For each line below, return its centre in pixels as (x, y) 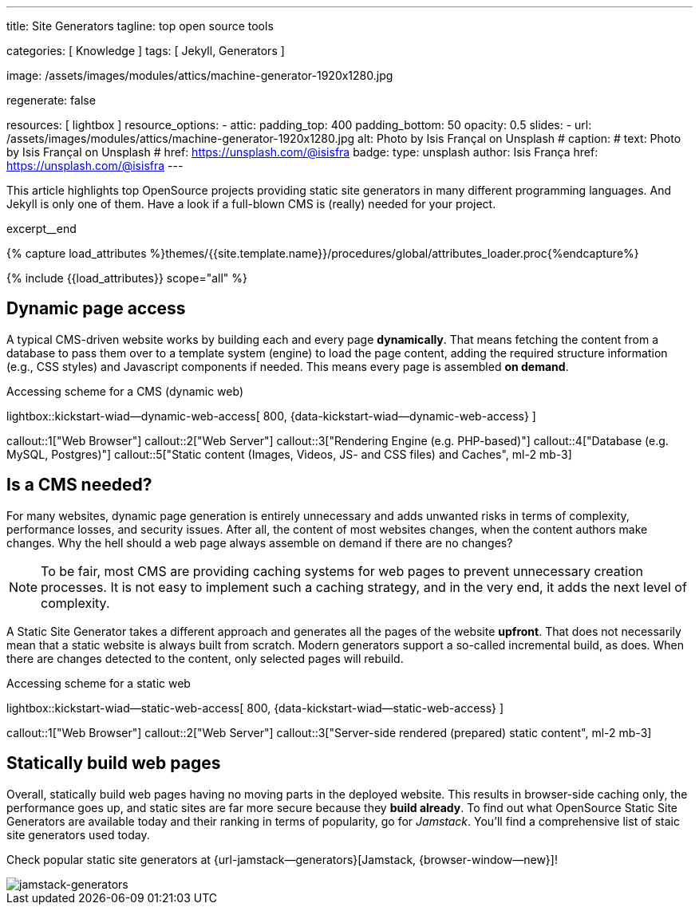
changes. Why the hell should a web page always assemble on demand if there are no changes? (260, 542)
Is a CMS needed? (79, 485)
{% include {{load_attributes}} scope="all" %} (127, 278)
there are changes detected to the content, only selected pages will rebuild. (205, 658)
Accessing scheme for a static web (99, 683)
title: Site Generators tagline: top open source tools (140, 26)
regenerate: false (51, 100)
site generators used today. (78, 834)
